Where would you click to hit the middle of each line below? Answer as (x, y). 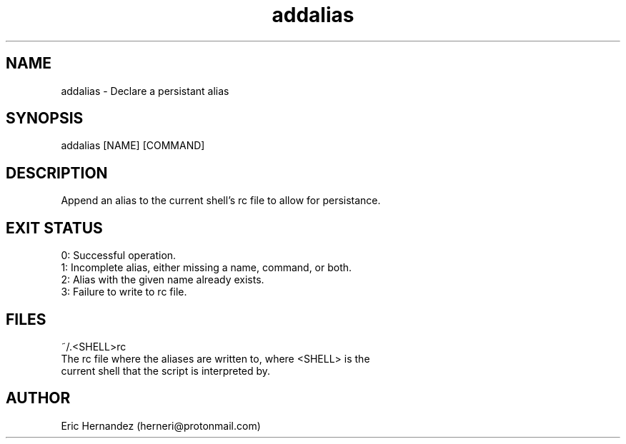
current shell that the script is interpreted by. (166, 370)
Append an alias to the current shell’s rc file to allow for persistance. (221, 201)
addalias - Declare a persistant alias (145, 91)
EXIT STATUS (54, 228)
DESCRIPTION (57, 173)
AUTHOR (38, 398)
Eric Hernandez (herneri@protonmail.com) (161, 425)
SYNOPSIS (45, 118)
